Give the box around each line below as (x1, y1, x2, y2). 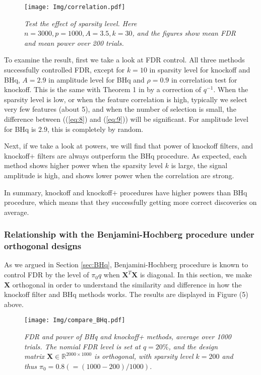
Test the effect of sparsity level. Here (24, 18, 137, 28)
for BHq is (4, 123, 36, 134)
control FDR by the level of (4, 269, 89, 280)
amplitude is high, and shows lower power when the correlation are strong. (4, 170, 234, 180)
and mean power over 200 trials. (24, 37, 124, 48)
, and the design (168, 341, 218, 351)
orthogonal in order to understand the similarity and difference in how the (12, 279, 242, 289)
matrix (24, 351, 44, 361)
